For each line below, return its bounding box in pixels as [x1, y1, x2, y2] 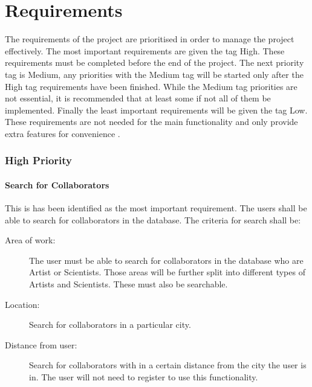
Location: [5, 298, 40, 310]
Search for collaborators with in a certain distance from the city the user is [29, 359, 307, 371]
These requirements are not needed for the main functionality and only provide [5, 115, 298, 128]
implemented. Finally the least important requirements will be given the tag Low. [5, 103, 308, 116]
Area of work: [5, 234, 56, 246]
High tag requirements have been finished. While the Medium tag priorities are [5, 80, 297, 92]
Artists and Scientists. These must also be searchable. [29, 278, 228, 290]
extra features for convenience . [5, 127, 120, 139]
